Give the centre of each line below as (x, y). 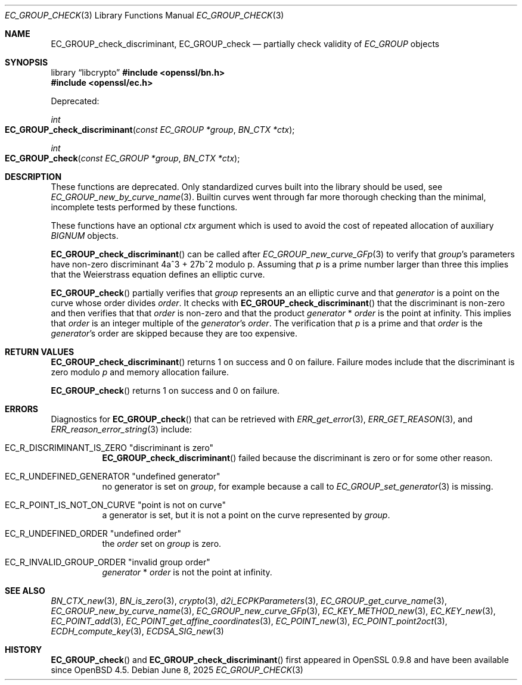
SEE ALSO (25, 591)
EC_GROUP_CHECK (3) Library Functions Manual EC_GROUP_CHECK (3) (145, 15)
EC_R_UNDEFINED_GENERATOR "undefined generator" (113, 476)
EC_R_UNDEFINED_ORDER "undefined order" (93, 533)
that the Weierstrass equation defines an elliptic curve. (158, 274)
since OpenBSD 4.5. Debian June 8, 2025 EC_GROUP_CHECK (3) (177, 670)
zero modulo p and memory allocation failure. (140, 372)
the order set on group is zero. (162, 544)
